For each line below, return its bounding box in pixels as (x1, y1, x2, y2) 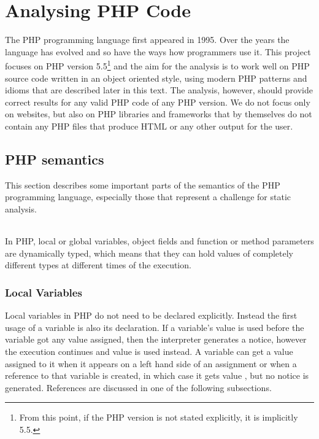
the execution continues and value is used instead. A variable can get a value (5, 344, 293, 357)
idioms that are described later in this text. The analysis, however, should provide (5, 84, 313, 96)
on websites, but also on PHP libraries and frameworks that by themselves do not (5, 107, 312, 120)
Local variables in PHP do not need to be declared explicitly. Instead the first (5, 309, 298, 322)
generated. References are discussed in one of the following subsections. (5, 381, 272, 394)
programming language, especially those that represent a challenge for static (5, 190, 291, 203)
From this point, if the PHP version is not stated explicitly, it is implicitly (19, 411, 298, 424)
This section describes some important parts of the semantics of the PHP (5, 178, 280, 191)
